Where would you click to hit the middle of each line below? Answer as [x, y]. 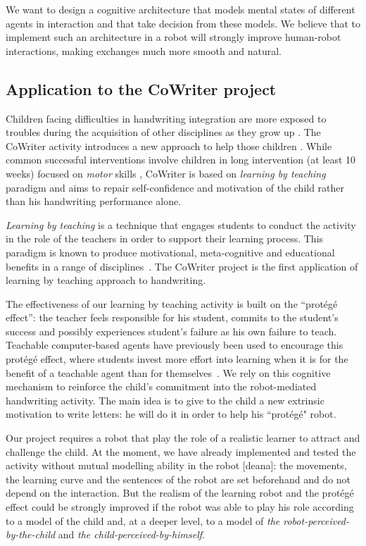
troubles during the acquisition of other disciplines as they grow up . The [163, 132]
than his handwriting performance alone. [94, 201]
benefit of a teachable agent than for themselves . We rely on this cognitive [168, 372]
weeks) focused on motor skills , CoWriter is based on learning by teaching [166, 173]
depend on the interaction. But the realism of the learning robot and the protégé [180, 493]
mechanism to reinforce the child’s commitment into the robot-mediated [161, 386]
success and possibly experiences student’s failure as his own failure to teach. [171, 331]
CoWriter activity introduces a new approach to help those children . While [169, 145]
